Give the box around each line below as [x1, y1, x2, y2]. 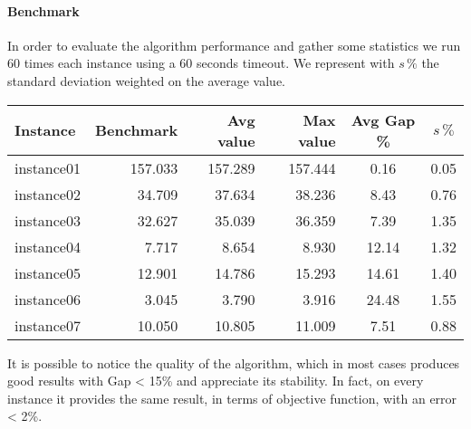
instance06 [14, 288, 81, 310]
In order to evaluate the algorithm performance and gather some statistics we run [7, 35, 461, 54]
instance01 [14, 157, 81, 178]
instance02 [14, 183, 81, 205]
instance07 [14, 314, 81, 336]
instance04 [14, 235, 81, 257]
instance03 [14, 209, 81, 231]
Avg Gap [351, 109, 416, 130]
